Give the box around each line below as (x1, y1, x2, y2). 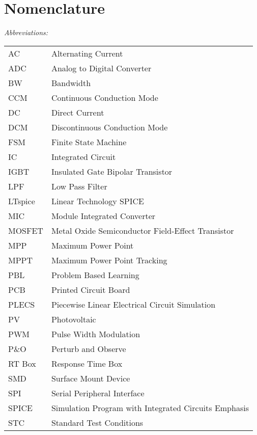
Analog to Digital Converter (51, 62, 152, 74)
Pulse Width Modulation (51, 328, 140, 340)
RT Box (8, 357, 36, 369)
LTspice (8, 195, 35, 207)
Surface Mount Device (51, 372, 130, 384)
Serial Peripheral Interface (51, 387, 145, 399)
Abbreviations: (4, 27, 48, 38)
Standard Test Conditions (51, 416, 144, 428)
